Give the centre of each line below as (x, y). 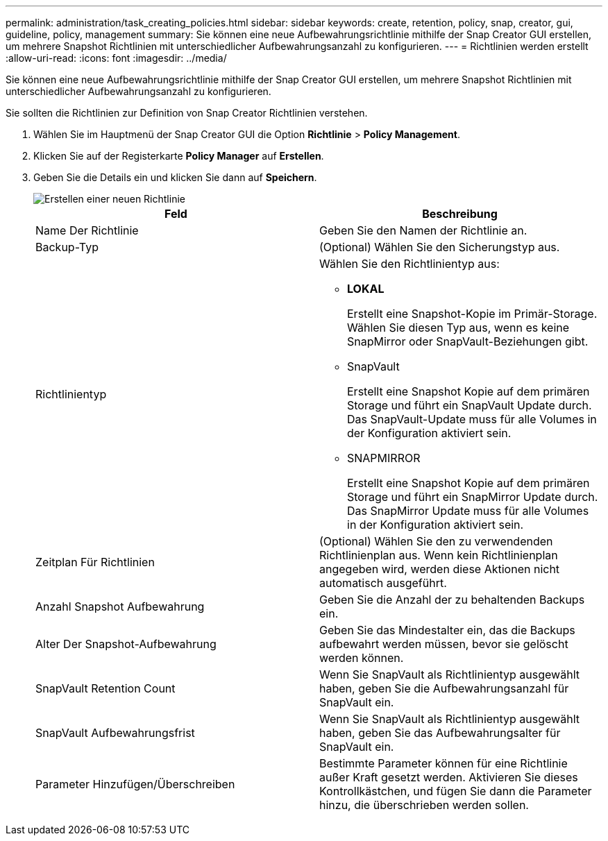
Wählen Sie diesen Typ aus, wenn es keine (458, 328)
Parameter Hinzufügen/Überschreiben (135, 784)
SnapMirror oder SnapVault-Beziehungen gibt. (468, 341)
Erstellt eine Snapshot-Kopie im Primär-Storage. (472, 314)
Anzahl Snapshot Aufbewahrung (120, 606)
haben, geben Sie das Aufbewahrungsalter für (440, 733)
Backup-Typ (67, 247)
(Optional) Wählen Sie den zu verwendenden (436, 541)
